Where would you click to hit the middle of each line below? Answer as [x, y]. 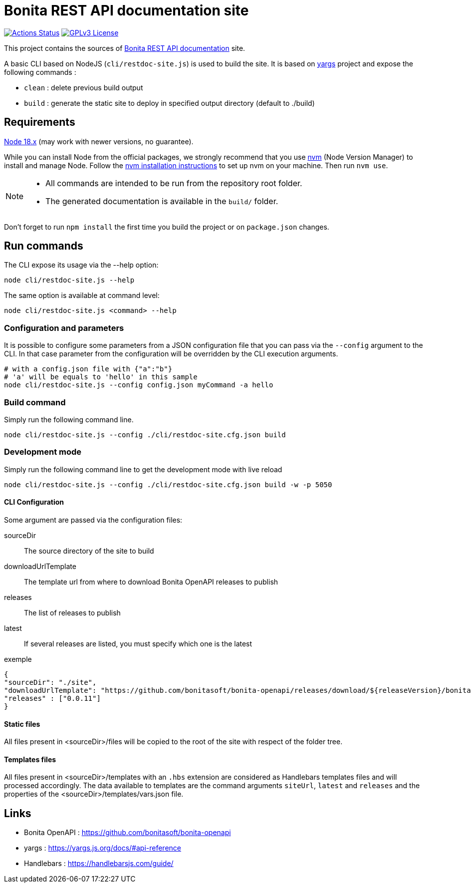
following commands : [40, 72]
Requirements [40, 122]
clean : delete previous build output [84, 87]
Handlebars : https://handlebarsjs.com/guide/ [99, 864]
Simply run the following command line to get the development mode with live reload [143, 469]
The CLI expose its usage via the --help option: [81, 265]
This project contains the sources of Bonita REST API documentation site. [125, 48]
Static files [22, 724]
